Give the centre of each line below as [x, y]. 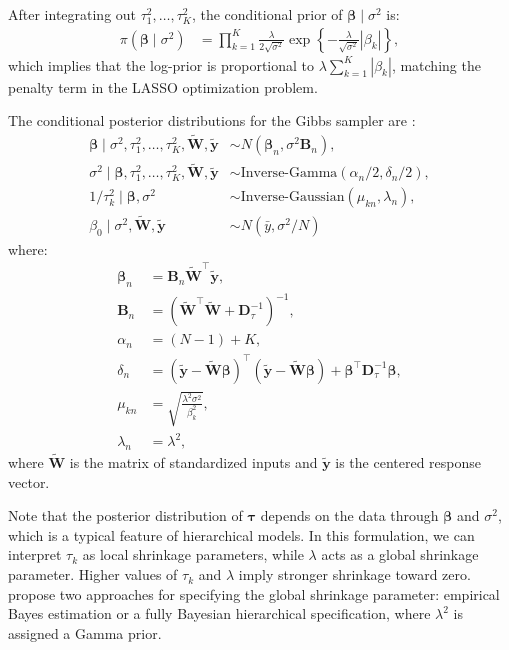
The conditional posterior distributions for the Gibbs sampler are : [212, 120]
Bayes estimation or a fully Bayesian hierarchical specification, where [219, 613]
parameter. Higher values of [93, 574]
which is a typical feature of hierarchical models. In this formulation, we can [241, 534]
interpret [35, 554]
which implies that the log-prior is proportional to [161, 64]
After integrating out [72, 14]
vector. [29, 481]
